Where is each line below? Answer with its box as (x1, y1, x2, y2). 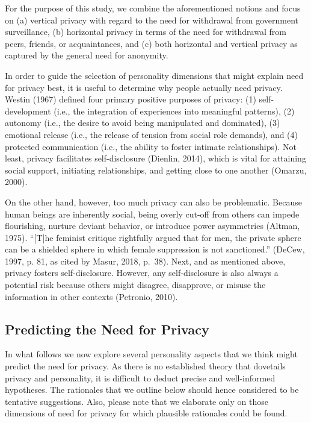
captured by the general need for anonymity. (5, 49, 168, 61)
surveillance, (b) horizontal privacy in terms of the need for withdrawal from (5, 25, 286, 38)
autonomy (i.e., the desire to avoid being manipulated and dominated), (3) (5, 116, 280, 129)
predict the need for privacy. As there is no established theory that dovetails (5, 360, 286, 372)
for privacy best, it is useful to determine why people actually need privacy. (5, 81, 283, 93)
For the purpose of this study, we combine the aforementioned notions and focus (5, 2, 301, 14)
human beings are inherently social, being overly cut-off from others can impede (5, 207, 300, 220)
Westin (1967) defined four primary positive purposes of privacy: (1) (5, 93, 256, 105)
